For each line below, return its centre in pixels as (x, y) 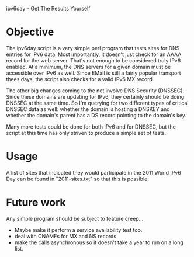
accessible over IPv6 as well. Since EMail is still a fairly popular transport (93, 73)
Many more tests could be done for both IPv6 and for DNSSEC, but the (91, 126)
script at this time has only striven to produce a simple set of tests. (86, 133)
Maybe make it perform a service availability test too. (78, 230)
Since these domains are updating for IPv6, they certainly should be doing (95, 96)
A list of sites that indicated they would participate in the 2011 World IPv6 (93, 172)
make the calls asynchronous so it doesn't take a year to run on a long (99, 242)
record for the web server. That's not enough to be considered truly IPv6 (93, 60)
